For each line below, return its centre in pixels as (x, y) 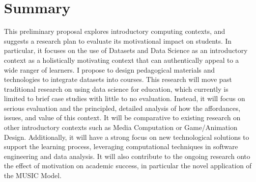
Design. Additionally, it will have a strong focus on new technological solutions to (127, 137)
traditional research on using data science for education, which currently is (116, 89)
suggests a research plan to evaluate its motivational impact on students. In (118, 40)
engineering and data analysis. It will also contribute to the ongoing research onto (127, 156)
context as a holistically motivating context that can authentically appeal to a (122, 60)
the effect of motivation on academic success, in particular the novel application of (128, 166)
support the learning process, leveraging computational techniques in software (121, 146)
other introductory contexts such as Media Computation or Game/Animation (121, 127)
